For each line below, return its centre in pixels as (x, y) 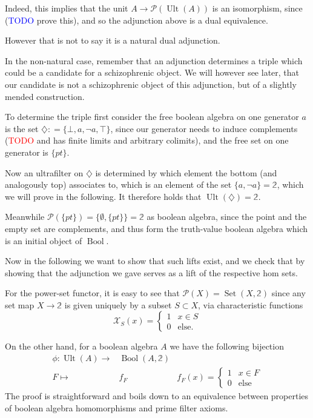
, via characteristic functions (251, 304)
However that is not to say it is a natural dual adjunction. (113, 40)
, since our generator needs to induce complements (204, 128)
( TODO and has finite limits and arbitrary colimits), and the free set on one (147, 140)
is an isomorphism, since (257, 8)
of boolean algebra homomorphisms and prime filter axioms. (117, 407)
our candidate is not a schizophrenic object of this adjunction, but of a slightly (151, 84)
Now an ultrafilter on (44, 172)
